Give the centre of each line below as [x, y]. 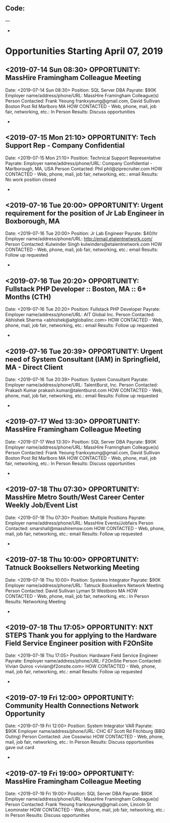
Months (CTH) [28, 297]
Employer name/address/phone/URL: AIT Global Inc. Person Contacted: [80, 315]
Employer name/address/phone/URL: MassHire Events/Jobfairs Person [79, 523]
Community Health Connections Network [72, 706]
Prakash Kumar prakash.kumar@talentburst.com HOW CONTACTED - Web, [84, 390]
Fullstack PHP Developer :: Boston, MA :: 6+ [76, 289]
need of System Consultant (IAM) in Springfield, [83, 359]
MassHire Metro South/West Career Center [75, 497]
